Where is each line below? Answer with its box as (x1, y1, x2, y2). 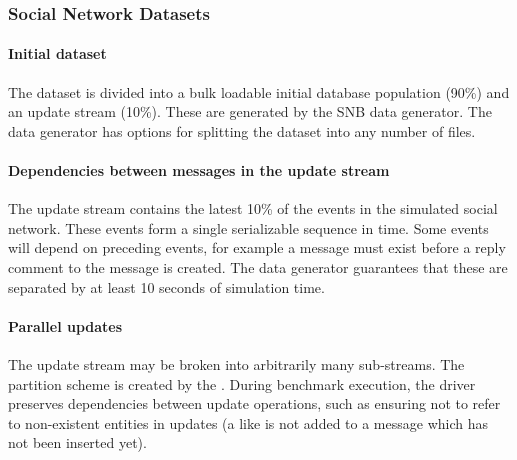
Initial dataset (8, 43, 107, 64)
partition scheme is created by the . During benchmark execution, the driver (8, 373, 476, 394)
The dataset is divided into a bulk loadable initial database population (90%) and (8, 81, 510, 102)
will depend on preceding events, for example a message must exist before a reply (8, 237, 506, 258)
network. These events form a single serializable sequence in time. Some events (8, 217, 489, 238)
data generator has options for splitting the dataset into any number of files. (8, 120, 476, 141)
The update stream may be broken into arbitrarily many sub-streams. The (8, 353, 465, 374)
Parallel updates (8, 315, 123, 336)
